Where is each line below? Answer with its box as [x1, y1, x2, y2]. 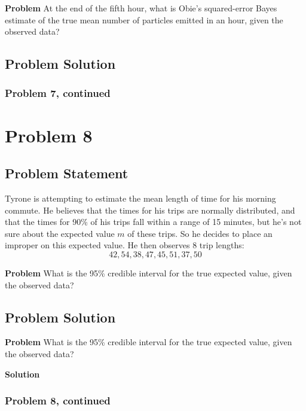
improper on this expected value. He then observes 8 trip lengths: [5, 239, 244, 251]
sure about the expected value [5, 227, 115, 239]
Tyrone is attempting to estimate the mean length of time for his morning [5, 191, 276, 204]
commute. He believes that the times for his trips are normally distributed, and [5, 203, 295, 216]
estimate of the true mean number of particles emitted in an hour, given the [5, 13, 283, 26]
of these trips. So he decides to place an [127, 227, 273, 239]
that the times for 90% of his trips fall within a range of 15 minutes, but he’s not [5, 215, 302, 228]
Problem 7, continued [5, 86, 111, 101]
